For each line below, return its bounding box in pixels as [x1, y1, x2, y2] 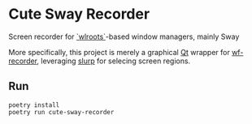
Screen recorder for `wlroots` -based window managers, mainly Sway [8, 32, 240, 41]
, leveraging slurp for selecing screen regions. [36, 56, 191, 66]
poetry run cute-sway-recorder [8, 108, 115, 116]
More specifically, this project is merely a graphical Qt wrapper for [8, 47, 230, 57]
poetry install [8, 100, 60, 109]
